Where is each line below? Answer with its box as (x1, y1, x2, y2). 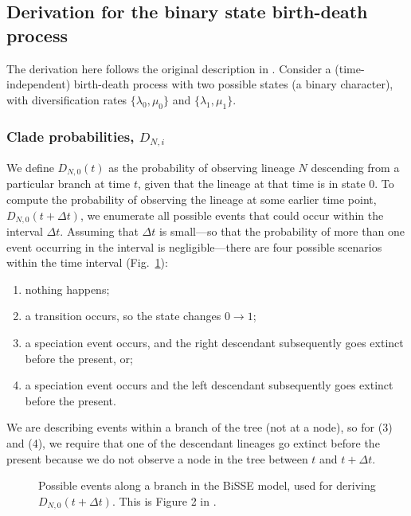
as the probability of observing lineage (108, 158, 295, 175)
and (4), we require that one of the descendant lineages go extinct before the (6, 434, 380, 451)
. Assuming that (60, 223, 139, 239)
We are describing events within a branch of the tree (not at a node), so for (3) (6, 419, 393, 436)
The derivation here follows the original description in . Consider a (6, 60, 331, 76)
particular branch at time (6, 175, 131, 192)
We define (6, 158, 54, 175)
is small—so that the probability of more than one (159, 223, 405, 239)
